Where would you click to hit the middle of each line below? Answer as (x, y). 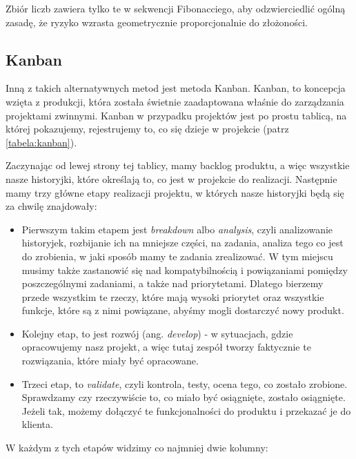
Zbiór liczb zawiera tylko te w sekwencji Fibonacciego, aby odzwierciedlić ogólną (176, 8)
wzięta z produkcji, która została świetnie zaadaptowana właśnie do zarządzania (175, 101)
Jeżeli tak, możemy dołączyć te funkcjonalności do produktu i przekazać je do (186, 410)
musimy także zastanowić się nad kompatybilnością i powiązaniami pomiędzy (185, 270)
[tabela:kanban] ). (41, 142)
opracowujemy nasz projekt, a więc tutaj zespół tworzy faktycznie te (166, 347)
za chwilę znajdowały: (51, 206)
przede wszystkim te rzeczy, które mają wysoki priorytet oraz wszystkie (173, 296)
